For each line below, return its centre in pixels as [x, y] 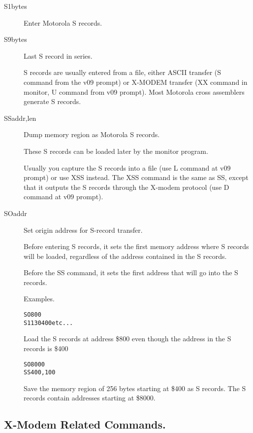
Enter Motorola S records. [63, 22]
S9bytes [16, 39]
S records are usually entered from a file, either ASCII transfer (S [123, 72]
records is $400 [46, 348]
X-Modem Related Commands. [85, 424]
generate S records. [52, 101]
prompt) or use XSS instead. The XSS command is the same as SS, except [136, 177]
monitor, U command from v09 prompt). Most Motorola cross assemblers [134, 91]
